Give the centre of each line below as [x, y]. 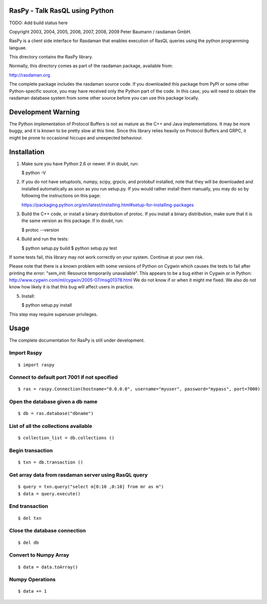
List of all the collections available [51, 426]
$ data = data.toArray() [48, 567]
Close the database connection [47, 531]
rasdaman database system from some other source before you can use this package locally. [104, 98]
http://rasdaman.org [30, 75]
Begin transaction [31, 451]
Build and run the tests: [45, 239]
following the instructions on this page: [61, 196]
